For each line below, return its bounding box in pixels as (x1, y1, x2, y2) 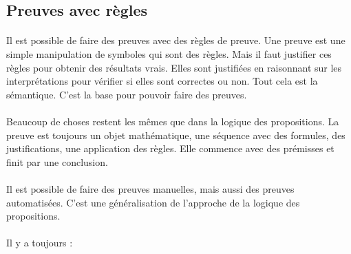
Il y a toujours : (6, 235, 73, 250)
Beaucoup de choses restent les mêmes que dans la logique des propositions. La (6, 114, 339, 128)
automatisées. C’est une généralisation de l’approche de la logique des (6, 195, 300, 209)
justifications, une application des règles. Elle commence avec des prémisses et (6, 141, 334, 156)
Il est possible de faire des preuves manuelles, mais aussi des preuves (6, 181, 295, 195)
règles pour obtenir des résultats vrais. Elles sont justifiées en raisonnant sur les (6, 60, 342, 74)
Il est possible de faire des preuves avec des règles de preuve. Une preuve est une (6, 33, 345, 47)
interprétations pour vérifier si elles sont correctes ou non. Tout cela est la (6, 74, 318, 88)
